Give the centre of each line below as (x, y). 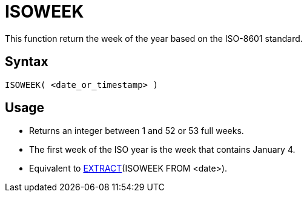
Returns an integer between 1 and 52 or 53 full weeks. (137, 131)
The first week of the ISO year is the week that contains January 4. (162, 150)
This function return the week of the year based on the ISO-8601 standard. (154, 38)
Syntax (27, 62)
